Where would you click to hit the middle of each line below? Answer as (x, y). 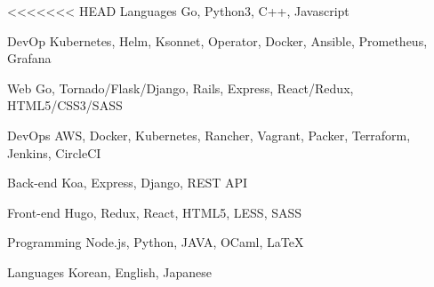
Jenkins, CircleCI (54, 152)
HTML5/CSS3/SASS (65, 105)
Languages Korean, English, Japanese (109, 271)
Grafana (29, 58)
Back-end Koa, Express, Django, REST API (128, 183)
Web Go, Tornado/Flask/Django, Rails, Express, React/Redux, (181, 88)
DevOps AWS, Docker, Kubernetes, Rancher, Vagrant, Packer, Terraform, (209, 135)
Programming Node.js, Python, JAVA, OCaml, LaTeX (156, 242)
